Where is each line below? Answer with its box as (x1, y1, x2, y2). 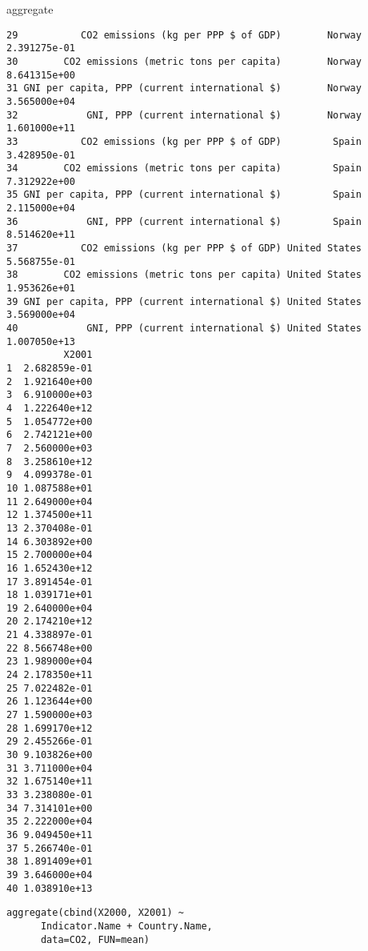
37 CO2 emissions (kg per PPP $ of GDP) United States (6, 243, 362, 255)
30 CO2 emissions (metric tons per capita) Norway (6, 55, 362, 67)
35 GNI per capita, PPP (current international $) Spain (6, 189, 362, 201)
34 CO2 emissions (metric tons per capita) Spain (6, 163, 362, 175)
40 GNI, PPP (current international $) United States (6, 323, 362, 335)
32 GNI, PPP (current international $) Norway (6, 109, 362, 121)
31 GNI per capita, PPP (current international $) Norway (6, 82, 362, 94)
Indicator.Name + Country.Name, (40, 920, 213, 932)
